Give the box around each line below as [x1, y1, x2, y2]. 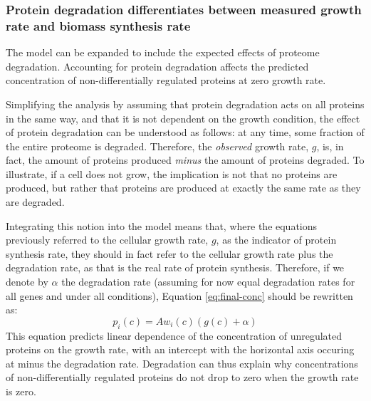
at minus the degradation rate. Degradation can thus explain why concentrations [6, 355, 358, 370]
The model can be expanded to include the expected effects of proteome [6, 45, 320, 60]
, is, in [316, 138, 344, 153]
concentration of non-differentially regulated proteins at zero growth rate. [6, 73, 326, 88]
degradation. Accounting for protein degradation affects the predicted [6, 58, 309, 73]
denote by [6, 274, 48, 289]
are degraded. [6, 194, 65, 209]
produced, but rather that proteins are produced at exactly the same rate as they [6, 180, 361, 195]
